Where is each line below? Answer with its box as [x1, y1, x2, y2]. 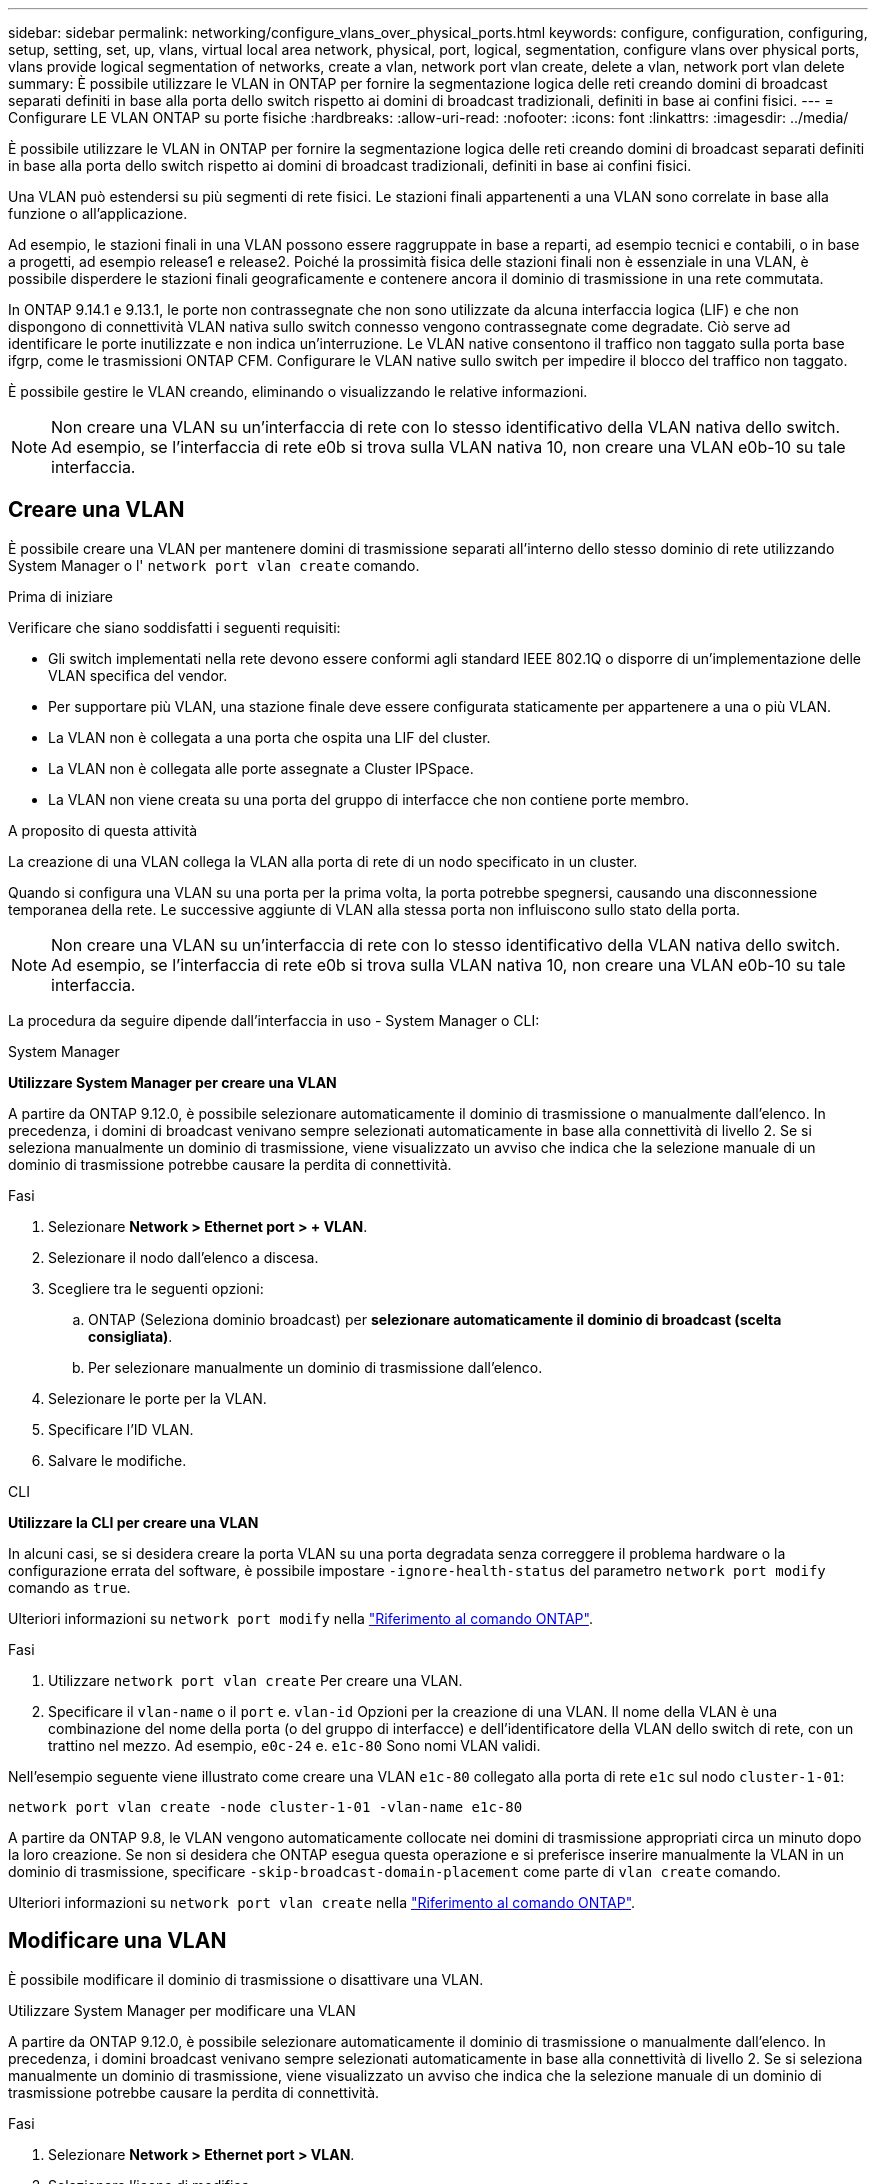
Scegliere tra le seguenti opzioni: [48, 1279, 264, 1297]
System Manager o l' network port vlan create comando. [8, 556, 420, 574]
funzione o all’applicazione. [8, 205, 188, 222]
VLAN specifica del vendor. [48, 666, 228, 684]
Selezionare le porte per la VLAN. [48, 1389, 267, 1407]
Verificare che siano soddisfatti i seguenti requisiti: [8, 618, 341, 636]
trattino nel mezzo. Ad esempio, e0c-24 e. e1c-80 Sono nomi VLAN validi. [48, 1736, 541, 1754]
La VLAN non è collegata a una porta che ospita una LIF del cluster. [48, 728, 491, 746]
